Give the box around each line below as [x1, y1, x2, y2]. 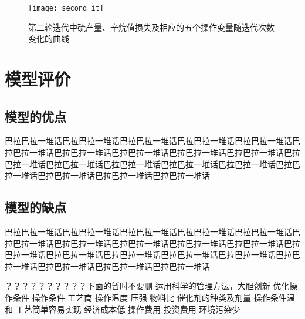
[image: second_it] [28, 4, 104, 12]
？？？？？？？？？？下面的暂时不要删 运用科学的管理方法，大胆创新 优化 [5, 280, 290, 292]
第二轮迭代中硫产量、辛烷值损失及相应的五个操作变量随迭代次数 [28, 21, 274, 33]
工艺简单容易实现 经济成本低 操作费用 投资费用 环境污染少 [15, 303, 240, 315]
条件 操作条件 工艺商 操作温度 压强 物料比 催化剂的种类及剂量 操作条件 [12, 291, 287, 303]
